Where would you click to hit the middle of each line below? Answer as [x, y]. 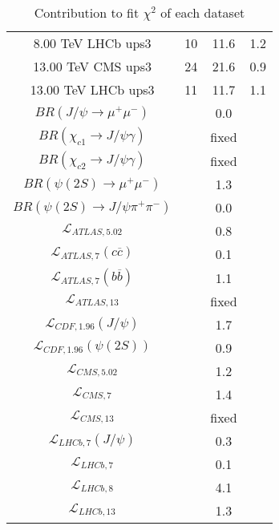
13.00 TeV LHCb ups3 [92, 89]
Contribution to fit [87, 12]
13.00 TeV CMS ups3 [92, 66]
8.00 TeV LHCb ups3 [92, 43]
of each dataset [203, 12]
